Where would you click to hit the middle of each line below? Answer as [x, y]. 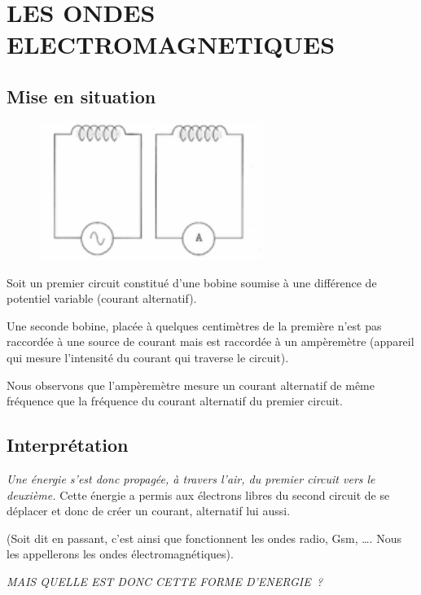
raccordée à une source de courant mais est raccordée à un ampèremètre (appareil [210, 341]
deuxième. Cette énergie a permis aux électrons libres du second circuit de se [198, 494]
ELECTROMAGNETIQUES [171, 44]
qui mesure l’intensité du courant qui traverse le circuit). [148, 357]
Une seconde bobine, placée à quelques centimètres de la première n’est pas [194, 325]
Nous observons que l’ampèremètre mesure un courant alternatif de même [191, 385]
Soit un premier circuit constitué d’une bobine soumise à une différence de [192, 282]
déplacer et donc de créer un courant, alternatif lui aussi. [149, 511]
